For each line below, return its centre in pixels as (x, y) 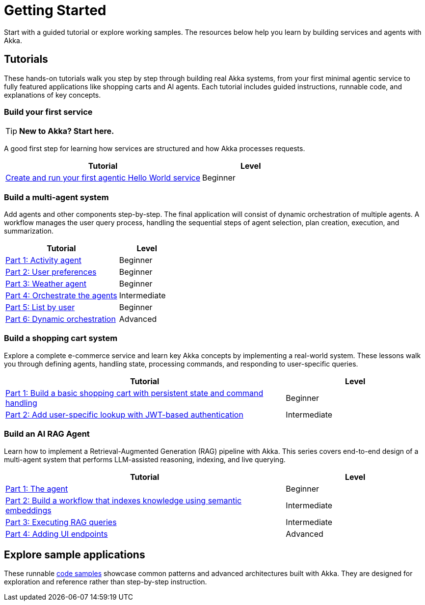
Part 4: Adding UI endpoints (57, 534)
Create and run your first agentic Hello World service (103, 178)
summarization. (29, 231)
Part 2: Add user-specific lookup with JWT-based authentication (124, 414)
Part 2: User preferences (51, 272)
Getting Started (55, 10)
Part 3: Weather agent (46, 284)
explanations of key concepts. (53, 95)
